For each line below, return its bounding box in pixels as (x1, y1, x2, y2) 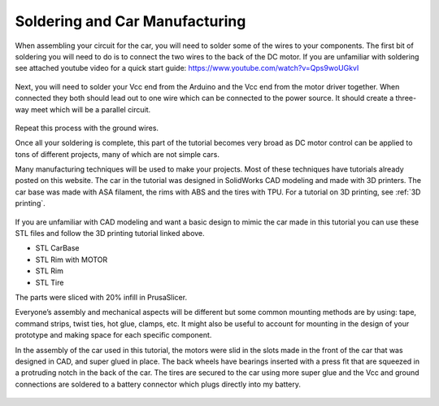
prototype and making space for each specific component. (15, 330, 212, 340)
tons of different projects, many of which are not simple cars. (15, 149, 219, 159)
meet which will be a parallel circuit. (30, 104, 151, 114)
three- (395, 94, 417, 103)
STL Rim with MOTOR (35, 255, 108, 264)
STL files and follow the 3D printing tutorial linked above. (15, 229, 205, 238)
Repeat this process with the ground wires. (15, 123, 159, 133)
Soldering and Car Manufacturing (15, 12, 246, 30)
